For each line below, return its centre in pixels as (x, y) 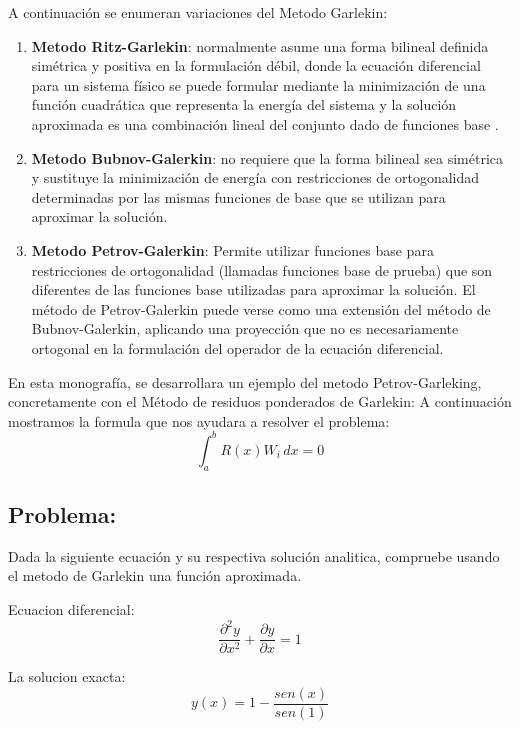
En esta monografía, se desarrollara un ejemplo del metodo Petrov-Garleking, (245, 381)
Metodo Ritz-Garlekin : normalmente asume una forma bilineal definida (260, 45)
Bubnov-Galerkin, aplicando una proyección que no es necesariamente (245, 328)
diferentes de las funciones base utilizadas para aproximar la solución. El (253, 289)
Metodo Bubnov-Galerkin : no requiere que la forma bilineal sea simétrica (267, 157)
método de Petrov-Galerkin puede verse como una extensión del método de (261, 308)
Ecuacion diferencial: (71, 608)
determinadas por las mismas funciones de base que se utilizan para (238, 196)
